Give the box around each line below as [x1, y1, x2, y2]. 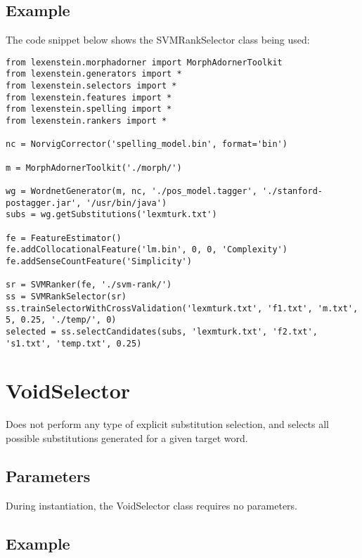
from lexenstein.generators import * [6, 69, 182, 79]
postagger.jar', [6, 197, 82, 208]
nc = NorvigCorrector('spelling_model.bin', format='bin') [6, 139, 287, 150]
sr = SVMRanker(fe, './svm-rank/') [6, 280, 172, 290]
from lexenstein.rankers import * [6, 116, 167, 126]
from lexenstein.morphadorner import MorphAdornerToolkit [6, 57, 283, 67]
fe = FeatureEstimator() [6, 233, 122, 243]
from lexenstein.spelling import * [6, 104, 172, 115]
